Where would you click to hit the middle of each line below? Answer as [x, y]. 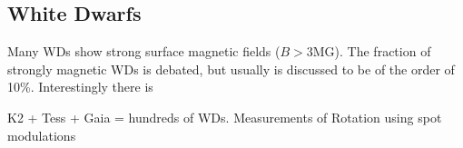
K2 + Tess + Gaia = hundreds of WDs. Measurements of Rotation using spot [225, 117]
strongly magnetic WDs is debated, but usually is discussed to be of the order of [231, 69]
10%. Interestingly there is [80, 87]
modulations [42, 135]
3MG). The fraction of [369, 51]
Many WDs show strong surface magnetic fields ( [144, 51]
